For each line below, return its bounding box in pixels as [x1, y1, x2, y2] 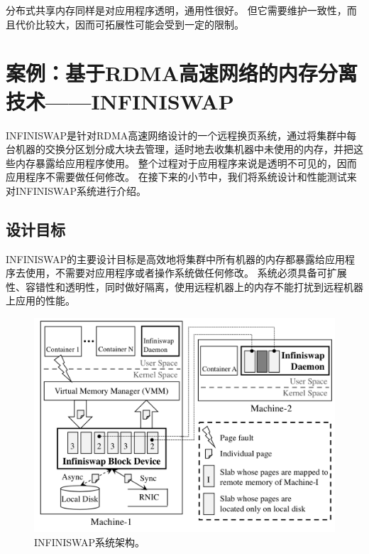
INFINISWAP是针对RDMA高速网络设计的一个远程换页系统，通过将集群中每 [6, 127, 357, 142]
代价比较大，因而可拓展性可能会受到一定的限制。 [15, 16, 244, 31]
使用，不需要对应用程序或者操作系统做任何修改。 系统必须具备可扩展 [25, 265, 347, 280]
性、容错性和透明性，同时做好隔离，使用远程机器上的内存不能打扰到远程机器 [6, 279, 363, 294]
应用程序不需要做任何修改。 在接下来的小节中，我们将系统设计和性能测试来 [6, 169, 357, 184]
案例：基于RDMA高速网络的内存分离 [6, 58, 358, 87]
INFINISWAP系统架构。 [34, 534, 145, 549]
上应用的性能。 [6, 293, 75, 308]
